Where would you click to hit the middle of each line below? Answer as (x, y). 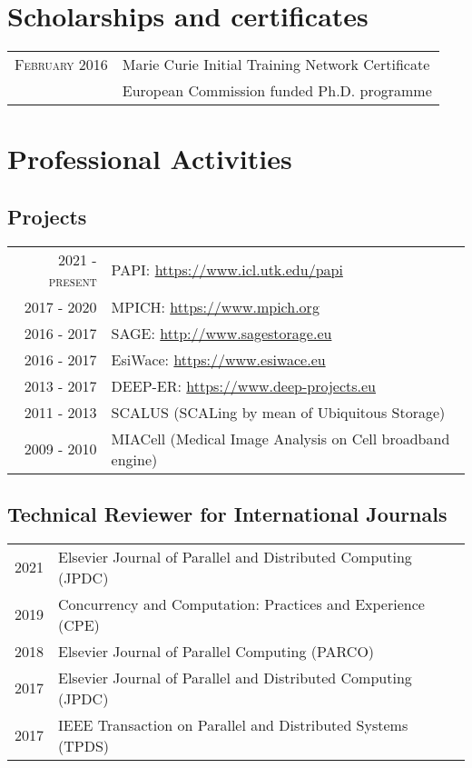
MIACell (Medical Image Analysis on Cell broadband (280, 438)
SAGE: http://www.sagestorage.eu (221, 333)
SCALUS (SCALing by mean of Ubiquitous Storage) (278, 412)
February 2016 (61, 65)
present (73, 280)
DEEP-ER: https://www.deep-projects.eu (243, 385)
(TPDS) (84, 745)
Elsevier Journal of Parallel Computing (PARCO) (216, 651)
